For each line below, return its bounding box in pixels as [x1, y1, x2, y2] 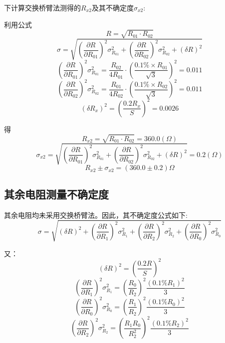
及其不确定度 [91, 2, 134, 12]
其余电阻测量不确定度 [4, 186, 109, 201]
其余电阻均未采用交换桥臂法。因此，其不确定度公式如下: [4, 209, 188, 220]
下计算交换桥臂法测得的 [4, 2, 81, 12]
